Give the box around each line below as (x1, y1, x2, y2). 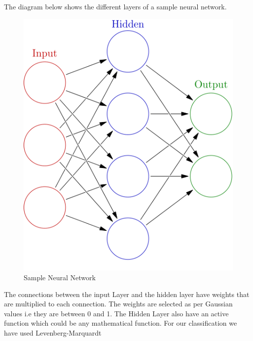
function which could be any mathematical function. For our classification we (4, 318, 237, 328)
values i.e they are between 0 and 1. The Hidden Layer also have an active (4, 308, 229, 318)
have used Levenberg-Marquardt (4, 327, 102, 338)
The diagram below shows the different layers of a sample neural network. (4, 1, 227, 11)
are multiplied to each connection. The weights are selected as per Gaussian (4, 298, 233, 309)
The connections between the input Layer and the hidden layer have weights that (4, 289, 250, 299)
